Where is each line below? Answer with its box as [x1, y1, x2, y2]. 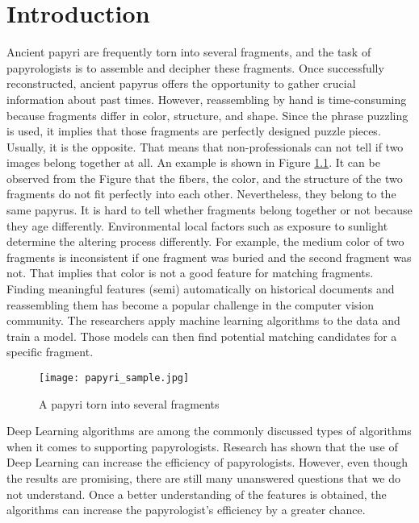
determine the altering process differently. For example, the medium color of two [6, 233, 404, 250]
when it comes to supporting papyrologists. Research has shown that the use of [6, 438, 398, 455]
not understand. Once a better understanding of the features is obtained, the [6, 485, 387, 502]
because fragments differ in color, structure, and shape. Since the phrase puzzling [6, 106, 409, 123]
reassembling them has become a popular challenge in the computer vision [6, 296, 375, 313]
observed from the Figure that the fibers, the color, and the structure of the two [6, 169, 403, 186]
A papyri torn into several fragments [39, 395, 220, 412]
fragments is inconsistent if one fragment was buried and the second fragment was [6, 248, 412, 265]
